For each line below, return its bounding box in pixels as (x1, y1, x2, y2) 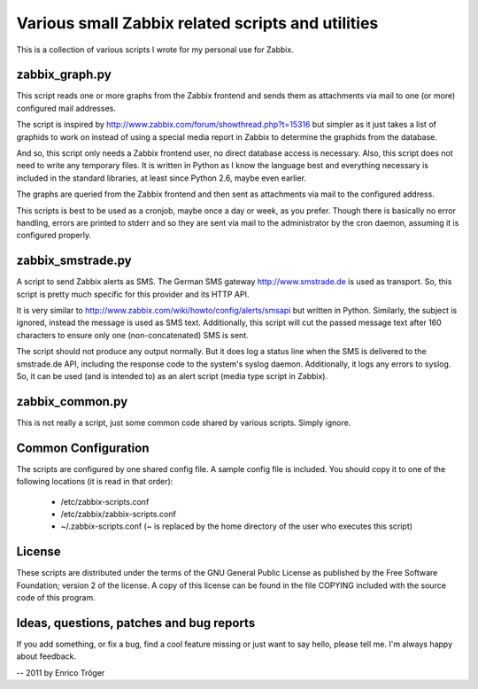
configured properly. (16, 230, 92, 241)
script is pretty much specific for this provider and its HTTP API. (16, 289, 250, 299)
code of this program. (16, 592, 96, 603)
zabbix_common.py (16, 394, 128, 409)
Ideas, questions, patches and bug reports (16, 615, 256, 631)
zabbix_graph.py (16, 67, 112, 82)
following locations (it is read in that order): (16, 476, 173, 487)
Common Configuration (16, 440, 150, 455)
